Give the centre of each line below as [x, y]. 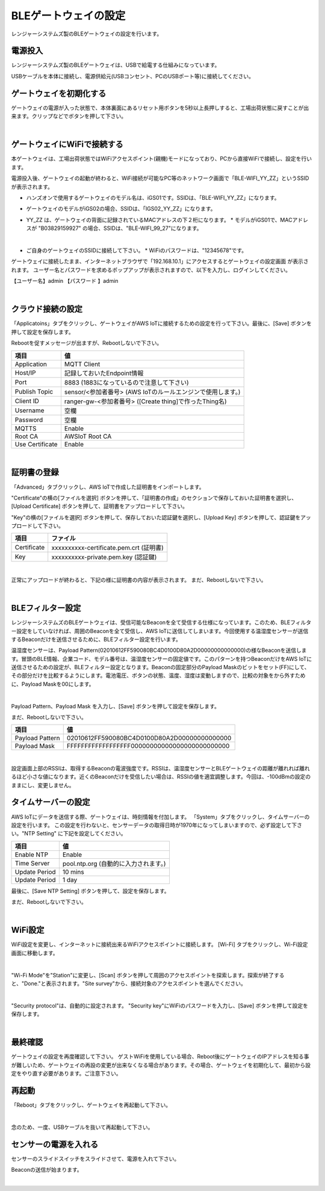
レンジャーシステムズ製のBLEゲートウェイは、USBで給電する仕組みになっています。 [116, 65]
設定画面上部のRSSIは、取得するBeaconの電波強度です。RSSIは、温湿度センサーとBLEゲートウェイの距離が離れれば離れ [160, 768]
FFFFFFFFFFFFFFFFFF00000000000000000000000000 [148, 746]
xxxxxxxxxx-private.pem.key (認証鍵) [104, 557]
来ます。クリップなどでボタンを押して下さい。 [69, 116]
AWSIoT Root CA [88, 436]
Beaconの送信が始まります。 [47, 1170]
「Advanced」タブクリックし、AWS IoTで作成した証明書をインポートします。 [108, 487]
